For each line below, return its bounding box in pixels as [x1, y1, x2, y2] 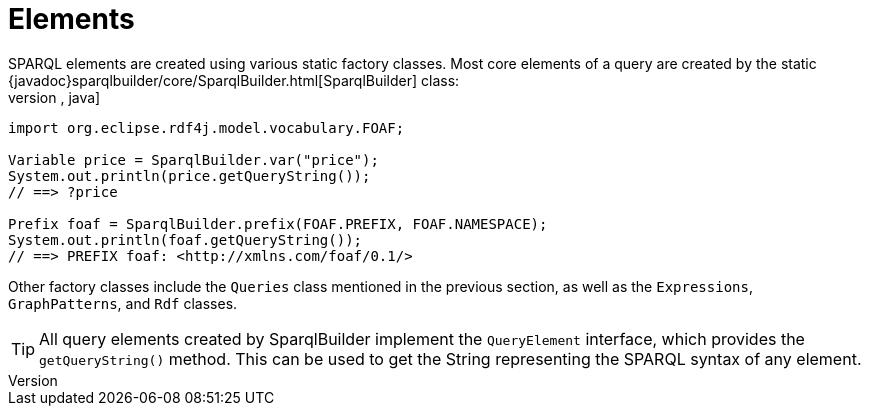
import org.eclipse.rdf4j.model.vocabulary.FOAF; [8, 119, 405, 136]
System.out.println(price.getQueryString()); [8, 167, 371, 184]
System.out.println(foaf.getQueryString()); [8, 231, 363, 248]
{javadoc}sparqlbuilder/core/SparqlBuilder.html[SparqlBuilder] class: [8, 71, 460, 89]
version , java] [8, 88, 101, 106]
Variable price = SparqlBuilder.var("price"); [8, 151, 379, 168]
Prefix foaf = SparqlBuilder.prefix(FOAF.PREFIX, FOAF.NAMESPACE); [8, 215, 548, 232]
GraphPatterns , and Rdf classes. [8, 294, 238, 312]
